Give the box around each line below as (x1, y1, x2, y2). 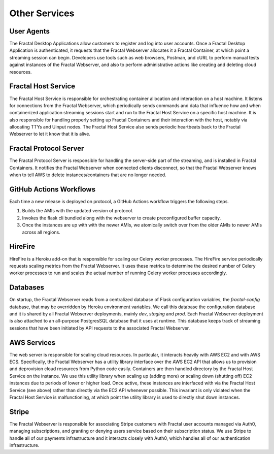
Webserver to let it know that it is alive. (9, 131, 91, 137)
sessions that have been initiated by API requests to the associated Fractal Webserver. (9, 325, 190, 331)
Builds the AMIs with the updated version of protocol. (22, 208, 134, 214)
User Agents (9, 27, 50, 36)
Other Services (9, 8, 75, 19)
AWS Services (9, 338, 56, 347)
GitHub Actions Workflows (9, 185, 96, 193)
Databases (9, 283, 45, 292)
